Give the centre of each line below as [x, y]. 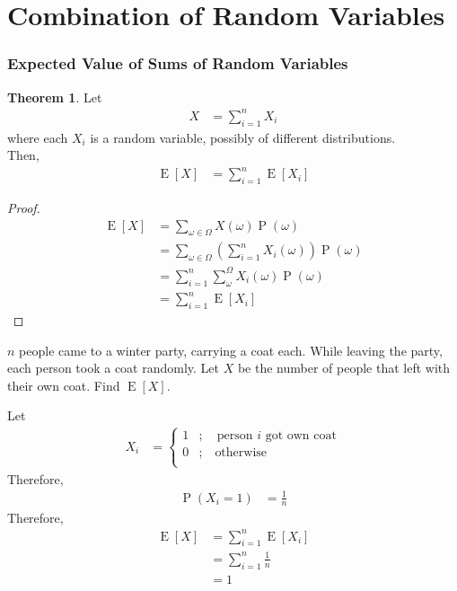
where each [38, 137]
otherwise [241, 453]
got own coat [301, 436]
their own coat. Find [64, 385]
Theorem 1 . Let [55, 97]
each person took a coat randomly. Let [114, 368]
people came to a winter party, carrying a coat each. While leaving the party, [231, 350]
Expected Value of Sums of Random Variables [178, 63]
